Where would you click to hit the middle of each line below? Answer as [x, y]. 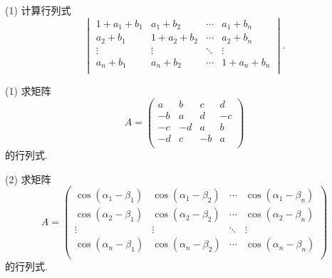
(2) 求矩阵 [28, 179]
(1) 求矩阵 [28, 91]
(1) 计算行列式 [38, 10]
